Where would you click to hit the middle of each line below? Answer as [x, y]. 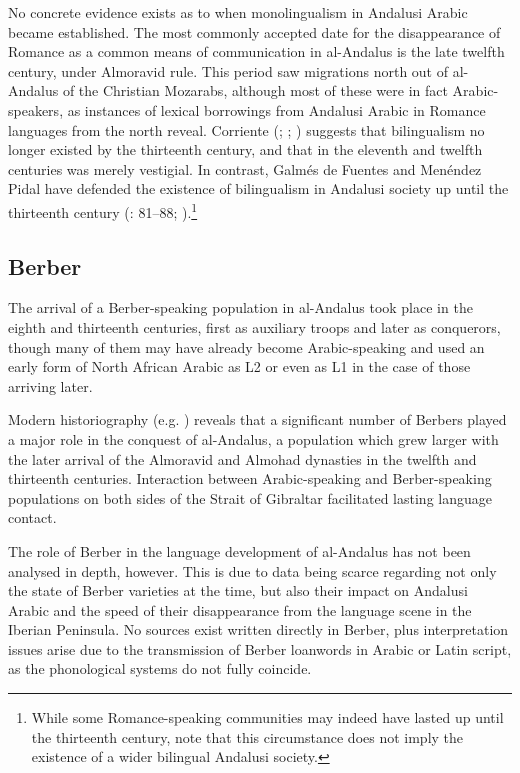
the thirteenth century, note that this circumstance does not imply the [247, 736]
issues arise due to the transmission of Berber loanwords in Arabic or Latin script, [260, 648]
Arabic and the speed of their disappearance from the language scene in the [240, 609]
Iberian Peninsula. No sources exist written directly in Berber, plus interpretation [258, 629]
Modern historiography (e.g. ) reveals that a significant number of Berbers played [257, 419]
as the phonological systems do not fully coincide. [160, 668]
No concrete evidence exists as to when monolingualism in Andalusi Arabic [238, 12]
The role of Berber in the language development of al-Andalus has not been [239, 550]
